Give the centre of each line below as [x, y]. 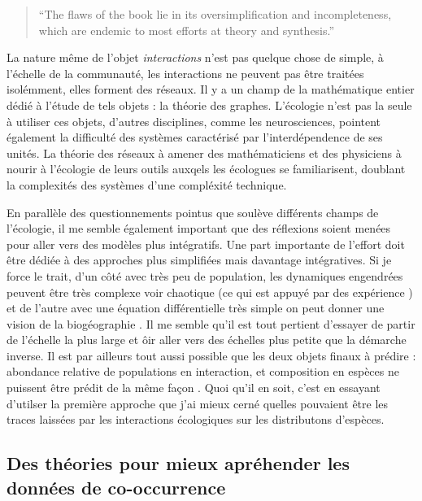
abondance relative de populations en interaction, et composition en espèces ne [203, 371]
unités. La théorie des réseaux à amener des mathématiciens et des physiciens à [204, 152]
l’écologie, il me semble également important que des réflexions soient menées [199, 228]
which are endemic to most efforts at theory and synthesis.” [187, 30]
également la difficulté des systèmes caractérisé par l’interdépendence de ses [195, 137]
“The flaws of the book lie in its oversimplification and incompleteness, [215, 14]
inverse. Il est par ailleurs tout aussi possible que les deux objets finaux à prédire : [211, 355]
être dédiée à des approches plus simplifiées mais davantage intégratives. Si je [199, 260]
